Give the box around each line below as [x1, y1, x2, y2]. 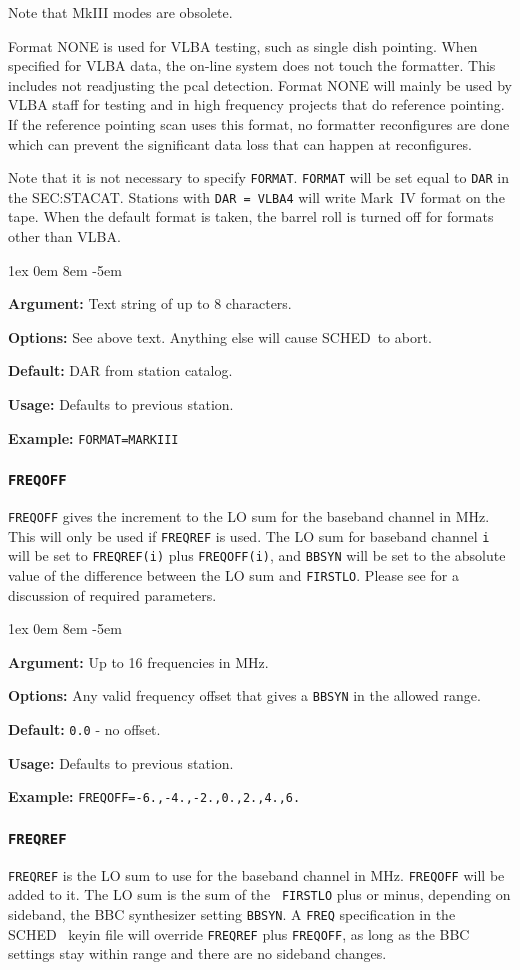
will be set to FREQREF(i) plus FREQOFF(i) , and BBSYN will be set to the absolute [8, 545, 506, 566]
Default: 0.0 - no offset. [8, 719, 161, 740]
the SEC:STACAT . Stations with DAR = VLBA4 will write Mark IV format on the [8, 186, 505, 207]
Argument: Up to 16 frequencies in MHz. [8, 651, 269, 672]
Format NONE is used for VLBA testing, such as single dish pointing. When [8, 35, 478, 56]
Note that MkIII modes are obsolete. [8, 2, 233, 22]
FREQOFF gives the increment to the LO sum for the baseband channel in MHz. [8, 506, 490, 527]
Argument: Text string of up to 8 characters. [8, 293, 292, 314]
